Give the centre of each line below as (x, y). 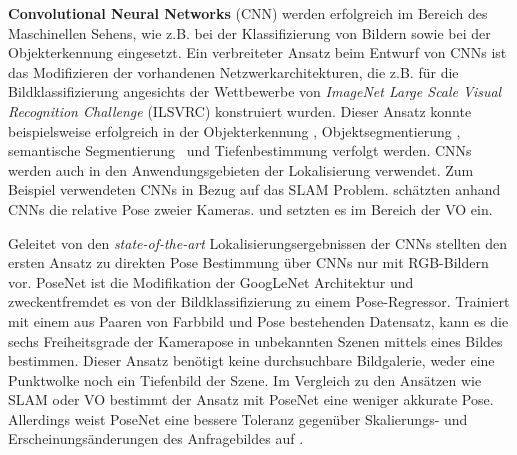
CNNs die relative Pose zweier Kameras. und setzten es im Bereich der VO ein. (250, 208)
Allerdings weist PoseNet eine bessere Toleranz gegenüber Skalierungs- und (238, 418)
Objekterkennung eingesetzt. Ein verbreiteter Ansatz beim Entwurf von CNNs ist (257, 52)
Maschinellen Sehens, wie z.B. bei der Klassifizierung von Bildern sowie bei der (249, 32)
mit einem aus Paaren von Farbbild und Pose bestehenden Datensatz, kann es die (258, 320)
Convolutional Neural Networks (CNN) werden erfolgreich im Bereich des (248, 13)
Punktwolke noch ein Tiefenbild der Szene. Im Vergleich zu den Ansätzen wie (245, 379)
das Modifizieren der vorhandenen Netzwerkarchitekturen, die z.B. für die (233, 71)
